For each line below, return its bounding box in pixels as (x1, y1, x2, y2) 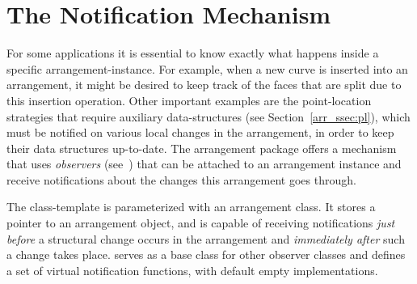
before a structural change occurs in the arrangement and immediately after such (6, 230, 405, 247)
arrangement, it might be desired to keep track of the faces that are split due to (6, 76, 402, 93)
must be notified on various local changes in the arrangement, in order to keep (6, 124, 394, 141)
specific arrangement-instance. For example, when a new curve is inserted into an (6, 60, 408, 77)
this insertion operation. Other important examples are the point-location (6, 91, 372, 108)
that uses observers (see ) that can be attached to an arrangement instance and (6, 155, 402, 172)
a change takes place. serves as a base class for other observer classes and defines (6, 246, 406, 263)
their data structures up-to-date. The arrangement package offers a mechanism (6, 139, 397, 156)
